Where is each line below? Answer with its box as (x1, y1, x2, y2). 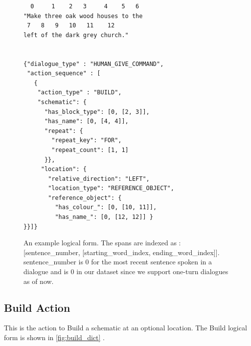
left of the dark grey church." (23, 31, 129, 39)
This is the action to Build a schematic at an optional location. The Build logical (4, 323, 247, 333)
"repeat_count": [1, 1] (51, 146, 129, 153)
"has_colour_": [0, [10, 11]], (55, 204, 157, 211)
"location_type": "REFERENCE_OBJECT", (48, 185, 174, 192)
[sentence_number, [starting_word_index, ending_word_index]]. (23, 247, 220, 257)
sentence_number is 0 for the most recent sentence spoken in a (23, 257, 212, 267)
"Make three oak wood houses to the (23, 12, 143, 20)
